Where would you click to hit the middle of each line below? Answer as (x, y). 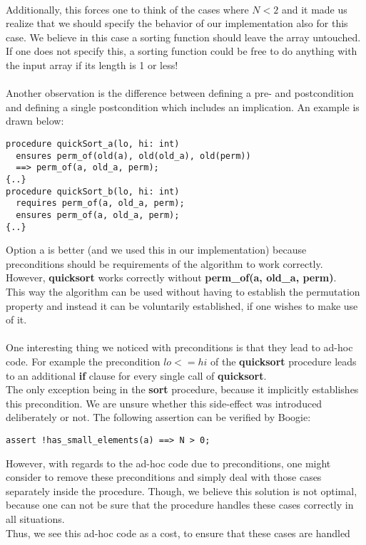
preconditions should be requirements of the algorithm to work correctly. (164, 263)
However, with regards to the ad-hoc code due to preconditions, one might (168, 463)
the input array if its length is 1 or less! (92, 64)
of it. (16, 320)
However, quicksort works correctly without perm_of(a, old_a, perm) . (171, 277)
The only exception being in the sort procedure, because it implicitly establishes (182, 389)
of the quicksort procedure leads (284, 361)
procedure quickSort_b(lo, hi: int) (93, 191)
